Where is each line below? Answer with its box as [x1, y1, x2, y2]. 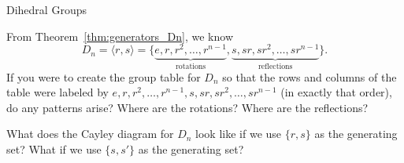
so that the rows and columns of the [222, 68, 397, 85]
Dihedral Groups [6, 2, 87, 17]
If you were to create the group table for [6, 68, 201, 85]
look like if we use [195, 125, 282, 142]
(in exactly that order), [280, 84, 392, 100]
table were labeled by [6, 84, 109, 100]
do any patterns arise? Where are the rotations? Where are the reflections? [6, 99, 369, 115]
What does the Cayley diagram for [6, 125, 174, 142]
